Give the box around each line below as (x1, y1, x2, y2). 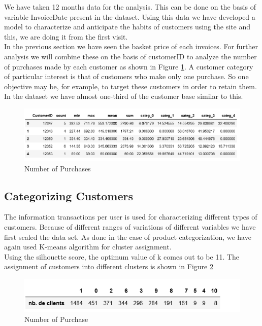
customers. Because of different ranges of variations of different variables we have (4, 221, 256, 232)
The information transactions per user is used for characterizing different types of (4, 211, 257, 222)
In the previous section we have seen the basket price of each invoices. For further (4, 41, 258, 52)
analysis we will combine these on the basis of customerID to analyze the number (4, 51, 257, 61)
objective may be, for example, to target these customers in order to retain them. (4, 81, 257, 91)
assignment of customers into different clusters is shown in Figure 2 (4, 261, 213, 272)
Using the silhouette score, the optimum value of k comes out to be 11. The (4, 251, 240, 262)
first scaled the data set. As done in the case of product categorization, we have (4, 231, 251, 242)
